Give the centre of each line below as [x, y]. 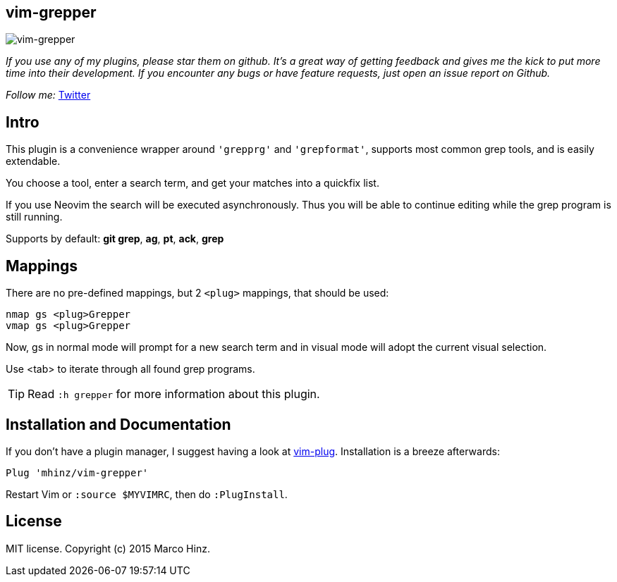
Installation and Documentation [118, 424]
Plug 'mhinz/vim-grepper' [77, 472]
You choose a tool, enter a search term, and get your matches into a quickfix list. [193, 183]
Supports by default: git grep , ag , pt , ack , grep [115, 239]
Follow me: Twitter [48, 95]
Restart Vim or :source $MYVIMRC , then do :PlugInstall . [147, 494]
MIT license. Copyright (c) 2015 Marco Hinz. [108, 548]
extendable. [33, 161]
